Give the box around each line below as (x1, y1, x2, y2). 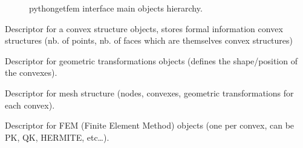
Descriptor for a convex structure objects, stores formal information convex (5, 22, 283, 35)
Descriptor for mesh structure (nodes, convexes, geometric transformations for (5, 86, 294, 99)
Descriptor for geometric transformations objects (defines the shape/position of (5, 54, 298, 67)
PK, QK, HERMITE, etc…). (5, 130, 109, 143)
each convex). (5, 98, 55, 111)
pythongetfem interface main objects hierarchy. (29, 2, 203, 14)
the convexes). (5, 66, 57, 79)
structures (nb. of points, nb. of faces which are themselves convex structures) (5, 34, 293, 47)
